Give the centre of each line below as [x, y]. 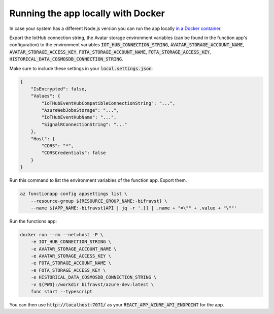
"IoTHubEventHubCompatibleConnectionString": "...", [108, 103]
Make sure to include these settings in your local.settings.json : [81, 68]
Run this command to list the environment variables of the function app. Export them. [98, 180]
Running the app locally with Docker [87, 13]
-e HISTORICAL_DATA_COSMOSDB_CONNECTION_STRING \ [94, 277]
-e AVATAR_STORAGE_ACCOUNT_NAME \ [74, 249]
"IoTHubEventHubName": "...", [79, 117]
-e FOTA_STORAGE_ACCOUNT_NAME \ [71, 263]
